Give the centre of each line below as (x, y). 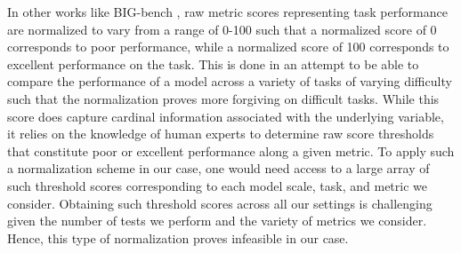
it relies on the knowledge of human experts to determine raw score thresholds (221, 134)
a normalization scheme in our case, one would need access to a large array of (218, 168)
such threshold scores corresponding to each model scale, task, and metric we (218, 185)
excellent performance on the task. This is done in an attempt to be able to (213, 63)
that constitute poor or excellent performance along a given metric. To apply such (231, 150)
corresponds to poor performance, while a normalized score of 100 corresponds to (228, 47)
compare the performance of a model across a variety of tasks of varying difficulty (230, 81)
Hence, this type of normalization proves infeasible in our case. (178, 237)
